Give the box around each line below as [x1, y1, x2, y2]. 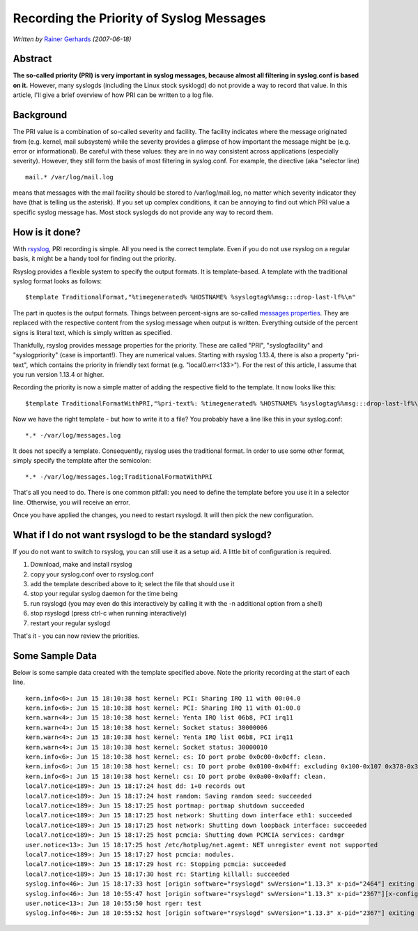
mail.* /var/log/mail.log [25, 173, 114, 181]
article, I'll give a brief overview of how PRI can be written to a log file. [13, 91, 214, 99]
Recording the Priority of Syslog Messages [13, 10, 266, 26]
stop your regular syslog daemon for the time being [30, 590, 178, 598]
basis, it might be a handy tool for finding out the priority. [13, 255, 177, 263]
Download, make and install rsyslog [30, 560, 132, 569]
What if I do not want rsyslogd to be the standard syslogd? [13, 529, 272, 541]
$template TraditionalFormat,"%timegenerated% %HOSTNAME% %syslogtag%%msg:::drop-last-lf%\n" [25, 293, 356, 301]
